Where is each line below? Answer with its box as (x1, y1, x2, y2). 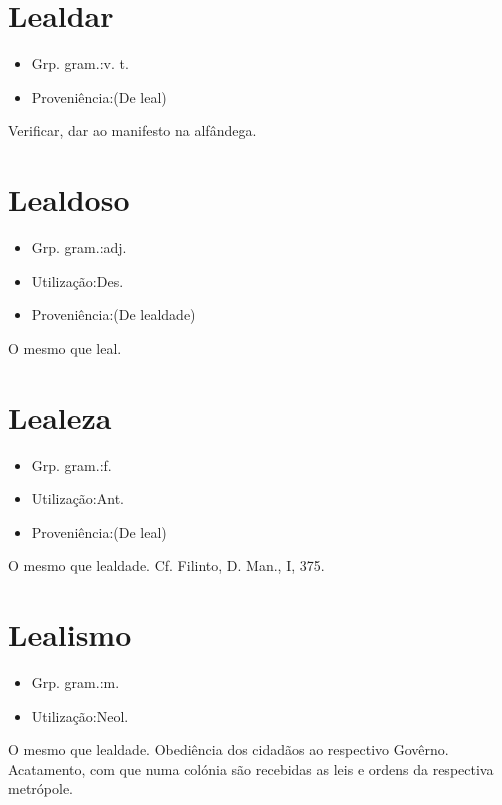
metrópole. (8, 778, 73, 799)
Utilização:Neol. (31, 705, 129, 726)
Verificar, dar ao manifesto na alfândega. (8, 120, 257, 141)
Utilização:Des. (31, 270, 124, 291)
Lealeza (8, 396, 112, 437)
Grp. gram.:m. (31, 672, 120, 693)
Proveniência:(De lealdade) (31, 304, 196, 325)
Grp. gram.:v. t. (31, 53, 129, 74)
